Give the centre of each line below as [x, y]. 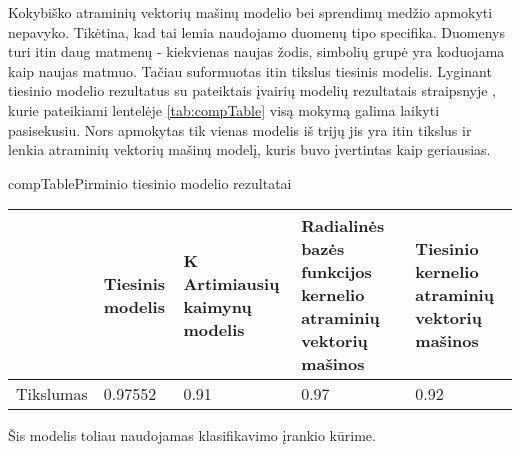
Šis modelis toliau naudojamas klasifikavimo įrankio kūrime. [192, 435]
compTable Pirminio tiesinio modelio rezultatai [150, 182]
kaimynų [217, 306]
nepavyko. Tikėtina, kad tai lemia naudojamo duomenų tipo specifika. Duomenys [256, 31]
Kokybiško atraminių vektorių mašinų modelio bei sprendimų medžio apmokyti [250, 12]
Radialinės [343, 226]
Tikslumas [52, 394]
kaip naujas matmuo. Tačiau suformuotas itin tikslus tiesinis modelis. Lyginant [250, 70]
